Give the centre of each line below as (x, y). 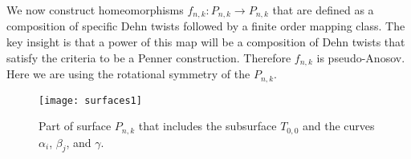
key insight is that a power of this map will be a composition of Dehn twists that (206, 42)
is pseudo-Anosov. (361, 57)
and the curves (338, 126)
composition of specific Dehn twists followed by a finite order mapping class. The (206, 26)
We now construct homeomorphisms (95, 10)
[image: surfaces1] (90, 100)
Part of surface (75, 126)
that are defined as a (323, 10)
